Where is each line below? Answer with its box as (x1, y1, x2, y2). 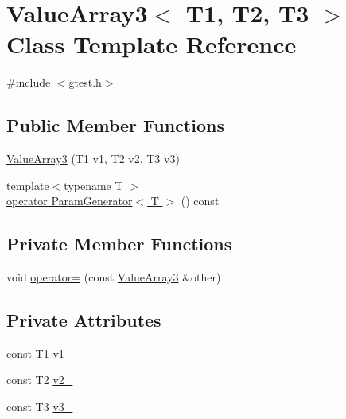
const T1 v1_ (6, 344, 73, 361)
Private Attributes (6, 308, 161, 332)
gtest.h (68, 74, 102, 91)
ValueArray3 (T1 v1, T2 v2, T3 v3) (6, 150, 180, 167)
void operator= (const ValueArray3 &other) (6, 269, 221, 285)
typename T (64, 177, 123, 193)
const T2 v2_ (6, 371, 73, 388)
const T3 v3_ (6, 398, 73, 415)
